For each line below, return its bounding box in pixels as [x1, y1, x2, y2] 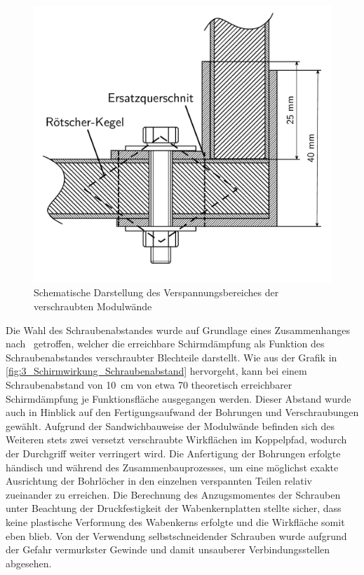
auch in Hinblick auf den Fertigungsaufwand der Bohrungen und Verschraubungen [6, 405, 359, 420]
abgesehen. [6, 555, 52, 570]
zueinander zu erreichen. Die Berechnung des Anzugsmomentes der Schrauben [6, 487, 341, 501]
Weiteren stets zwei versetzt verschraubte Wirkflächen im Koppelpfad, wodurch [6, 432, 347, 447]
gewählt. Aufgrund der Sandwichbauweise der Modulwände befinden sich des [6, 418, 335, 433]
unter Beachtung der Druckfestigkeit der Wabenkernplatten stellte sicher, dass [6, 501, 342, 515]
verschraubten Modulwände [34, 299, 152, 314]
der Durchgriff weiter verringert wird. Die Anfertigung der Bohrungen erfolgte [6, 445, 341, 460]
